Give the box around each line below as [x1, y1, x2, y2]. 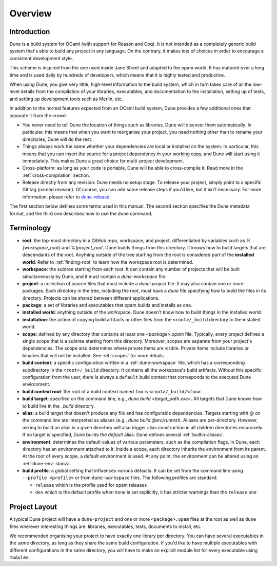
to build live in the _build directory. [22, 403, 95, 409]
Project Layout [9, 503, 57, 512]
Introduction [9, 27, 50, 36]
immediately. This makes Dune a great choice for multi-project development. [22, 157, 185, 164]
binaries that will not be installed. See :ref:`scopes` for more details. [22, 352, 165, 358]
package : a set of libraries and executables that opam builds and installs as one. [22, 302, 192, 308]
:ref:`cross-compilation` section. [22, 172, 90, 178]
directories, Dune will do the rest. [22, 136, 92, 142]
